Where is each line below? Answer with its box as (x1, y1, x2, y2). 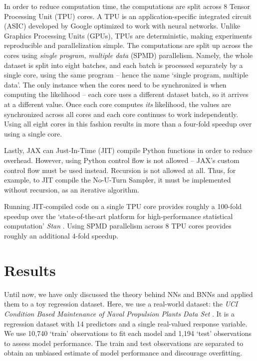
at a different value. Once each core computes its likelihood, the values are (4, 98, 231, 109)
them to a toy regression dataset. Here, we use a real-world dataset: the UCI (4, 298, 238, 309)
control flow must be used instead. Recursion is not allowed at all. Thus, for (4, 164, 236, 175)
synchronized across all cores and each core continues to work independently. (4, 108, 239, 119)
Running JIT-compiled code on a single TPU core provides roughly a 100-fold (4, 201, 242, 211)
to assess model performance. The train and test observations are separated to (4, 337, 244, 348)
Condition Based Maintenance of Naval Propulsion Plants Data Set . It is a (4, 308, 235, 318)
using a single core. (4, 128, 62, 138)
